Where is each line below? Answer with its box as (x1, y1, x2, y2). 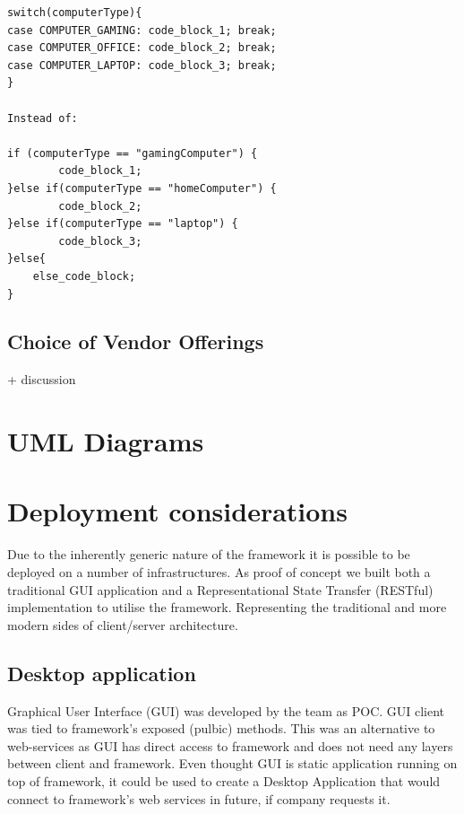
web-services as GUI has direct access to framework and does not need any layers (7, 736, 453, 755)
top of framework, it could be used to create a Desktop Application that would (7, 771, 441, 790)
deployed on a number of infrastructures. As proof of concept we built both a (7, 562, 431, 581)
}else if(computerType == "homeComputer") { (7, 181, 277, 195)
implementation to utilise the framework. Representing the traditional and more (7, 598, 447, 617)
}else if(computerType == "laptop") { (7, 217, 238, 231)
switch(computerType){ (7, 6, 142, 19)
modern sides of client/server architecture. (7, 615, 238, 634)
